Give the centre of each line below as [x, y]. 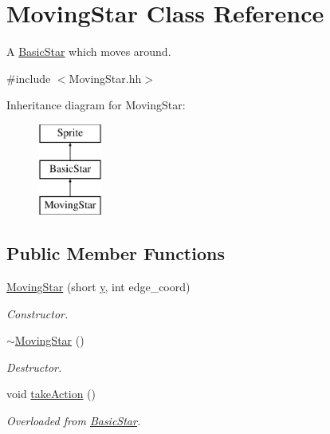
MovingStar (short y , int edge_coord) [98, 287]
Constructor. [37, 313]
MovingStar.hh [105, 78]
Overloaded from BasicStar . [74, 421]
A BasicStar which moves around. [89, 51]
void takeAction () [51, 394]
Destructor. [34, 367]
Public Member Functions [116, 253]
